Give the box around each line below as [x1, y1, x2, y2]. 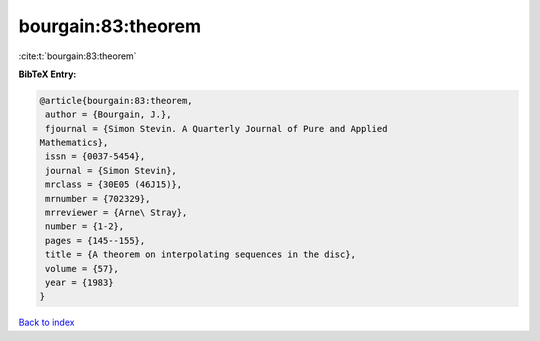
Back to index [18, 316, 75, 329]
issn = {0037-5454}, [45, 151, 146, 162]
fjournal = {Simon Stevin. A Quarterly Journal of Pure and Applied [45, 123, 388, 134]
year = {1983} [45, 277, 114, 288]
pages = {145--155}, [45, 235, 146, 246]
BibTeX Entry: [18, 68, 77, 80]
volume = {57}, [45, 263, 120, 274]
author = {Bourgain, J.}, [45, 109, 172, 120]
